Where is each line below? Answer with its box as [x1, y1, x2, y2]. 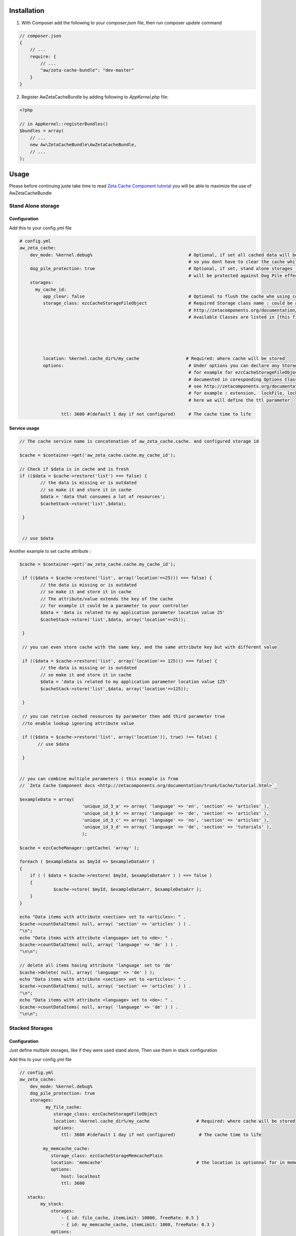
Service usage [9, 425, 39, 431]
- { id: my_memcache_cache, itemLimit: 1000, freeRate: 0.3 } [61, 1222, 215, 1228]
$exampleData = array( [19, 796, 74, 802]
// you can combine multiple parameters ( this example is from [19, 776, 179, 781]
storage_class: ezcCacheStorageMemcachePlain [50, 1152, 163, 1158]
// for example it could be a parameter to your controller [40, 603, 189, 608]
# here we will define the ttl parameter [188, 397, 291, 403]
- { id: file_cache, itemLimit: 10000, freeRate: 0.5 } [61, 1215, 199, 1221]
